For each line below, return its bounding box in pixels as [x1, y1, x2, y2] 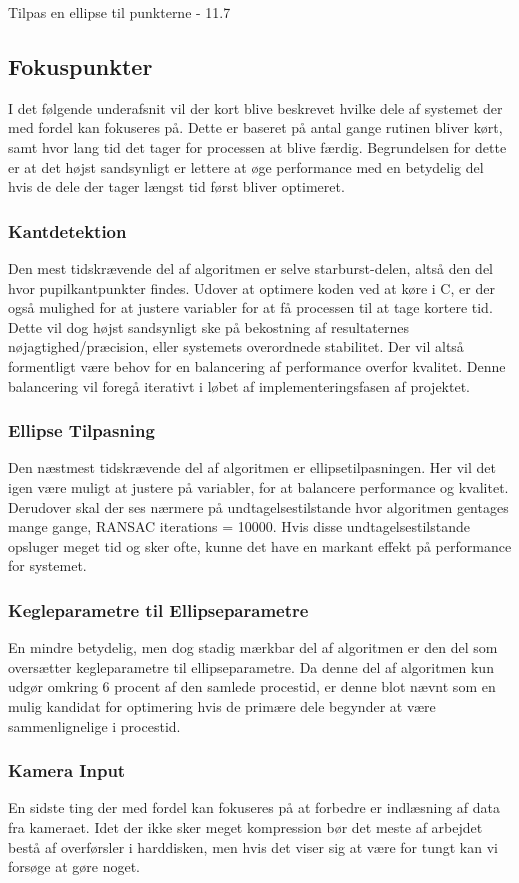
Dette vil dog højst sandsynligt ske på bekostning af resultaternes [8, 316, 409, 337]
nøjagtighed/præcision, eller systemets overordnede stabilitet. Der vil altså [8, 336, 464, 357]
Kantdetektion [8, 218, 127, 243]
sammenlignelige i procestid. [8, 715, 181, 736]
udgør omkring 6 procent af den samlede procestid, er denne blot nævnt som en [8, 676, 496, 697]
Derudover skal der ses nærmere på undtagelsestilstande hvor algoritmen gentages [8, 496, 509, 517]
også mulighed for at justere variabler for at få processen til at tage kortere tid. [8, 297, 493, 318]
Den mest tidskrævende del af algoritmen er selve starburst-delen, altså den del [8, 257, 493, 278]
